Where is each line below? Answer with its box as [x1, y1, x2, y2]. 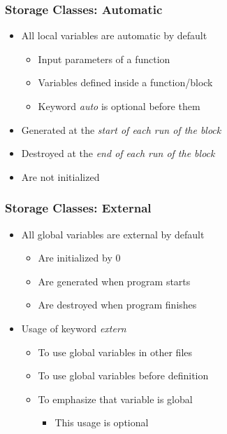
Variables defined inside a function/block [38, 75, 213, 90]
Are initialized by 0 [38, 250, 121, 265]
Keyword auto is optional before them [38, 99, 200, 113]
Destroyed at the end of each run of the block [21, 146, 215, 161]
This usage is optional [54, 415, 149, 430]
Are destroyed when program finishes [38, 297, 197, 312]
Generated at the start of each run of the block [21, 122, 221, 137]
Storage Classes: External [5, 199, 152, 217]
